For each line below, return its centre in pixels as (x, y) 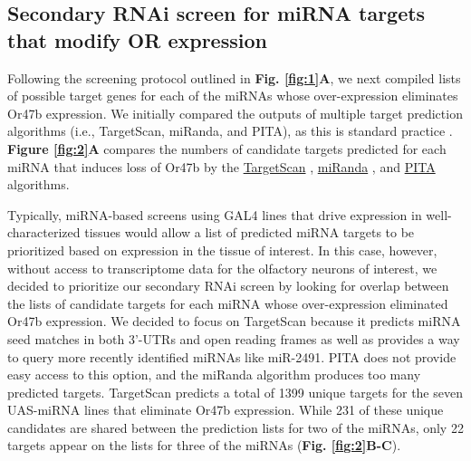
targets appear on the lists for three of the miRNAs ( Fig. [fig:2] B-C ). (204, 445)
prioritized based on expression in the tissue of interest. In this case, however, (222, 250)
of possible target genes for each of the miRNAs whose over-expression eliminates (233, 96)
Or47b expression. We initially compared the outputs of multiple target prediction (235, 113)
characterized (44, 232)
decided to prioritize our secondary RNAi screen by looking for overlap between (228, 286)
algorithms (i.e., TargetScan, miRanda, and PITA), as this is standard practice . (230, 131)
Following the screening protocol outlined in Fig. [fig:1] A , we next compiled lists (234, 77)
